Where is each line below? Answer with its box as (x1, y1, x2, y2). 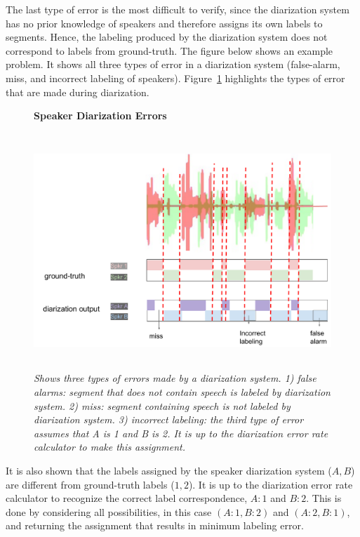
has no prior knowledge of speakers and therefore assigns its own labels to (6, 15, 323, 30)
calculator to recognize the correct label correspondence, (6, 491, 248, 505)
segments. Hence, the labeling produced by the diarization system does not (6, 29, 328, 44)
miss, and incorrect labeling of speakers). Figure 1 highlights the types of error (6, 70, 345, 85)
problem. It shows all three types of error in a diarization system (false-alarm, (6, 57, 340, 72)
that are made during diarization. (6, 84, 149, 99)
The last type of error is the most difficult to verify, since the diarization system (6, 2, 349, 16)
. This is (306, 491, 342, 505)
